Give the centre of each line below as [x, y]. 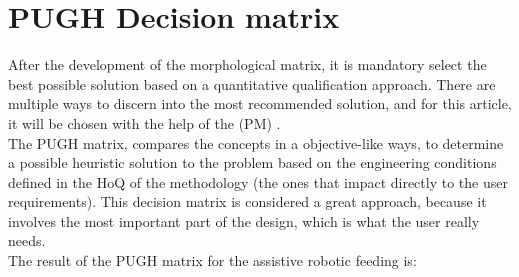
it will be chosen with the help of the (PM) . [144, 122]
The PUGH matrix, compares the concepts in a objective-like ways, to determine [256, 142]
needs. [27, 240]
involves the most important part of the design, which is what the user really [244, 220]
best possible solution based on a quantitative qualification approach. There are [252, 83]
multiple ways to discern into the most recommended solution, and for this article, [260, 103]
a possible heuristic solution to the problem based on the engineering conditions [252, 162]
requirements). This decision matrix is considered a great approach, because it [247, 201]
